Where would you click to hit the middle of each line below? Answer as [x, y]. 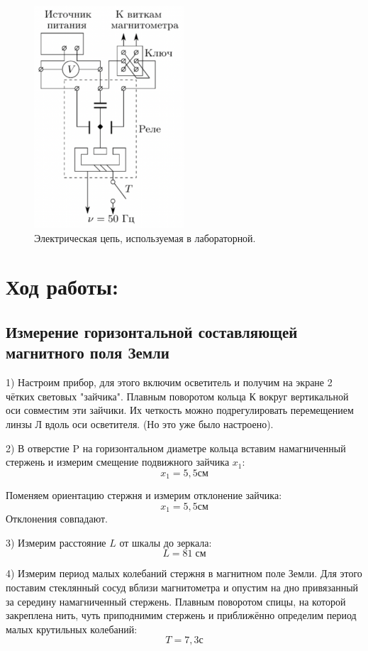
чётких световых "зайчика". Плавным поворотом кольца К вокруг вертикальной [177, 396]
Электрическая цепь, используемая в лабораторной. [145, 237]
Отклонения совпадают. [57, 519]
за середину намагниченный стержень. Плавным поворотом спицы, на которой [176, 601]
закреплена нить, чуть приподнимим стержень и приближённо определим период [181, 615]
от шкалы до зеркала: [166, 542]
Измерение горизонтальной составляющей [152, 331]
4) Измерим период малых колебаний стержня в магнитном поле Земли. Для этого [184, 573]
